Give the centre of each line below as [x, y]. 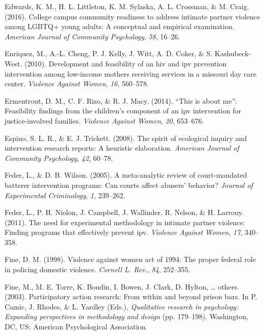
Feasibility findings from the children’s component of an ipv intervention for [123, 111]
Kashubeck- [233, 53]
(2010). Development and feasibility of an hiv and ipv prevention [125, 63]
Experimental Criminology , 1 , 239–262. [65, 195]
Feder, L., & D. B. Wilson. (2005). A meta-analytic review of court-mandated [126, 175]
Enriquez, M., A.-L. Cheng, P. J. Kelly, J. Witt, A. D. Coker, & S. [109, 53]
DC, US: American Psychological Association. [76, 327]
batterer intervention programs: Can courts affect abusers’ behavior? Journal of [129, 185]
